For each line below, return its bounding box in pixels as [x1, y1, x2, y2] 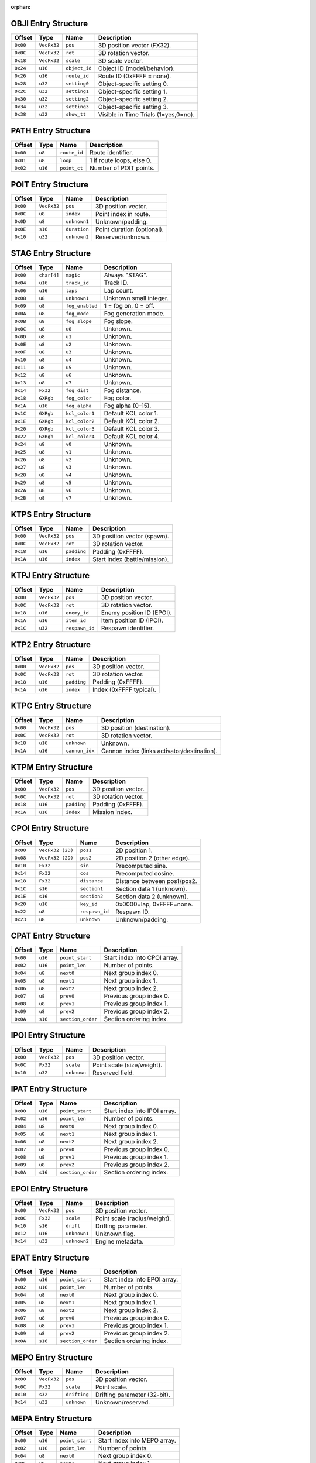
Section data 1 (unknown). [115, 884, 187, 892]
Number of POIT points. [90, 164, 155, 172]
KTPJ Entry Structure [11, 571, 90, 581]
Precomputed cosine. [115, 869, 175, 877]
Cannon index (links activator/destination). [101, 747, 218, 755]
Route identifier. [90, 149, 133, 157]
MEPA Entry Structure [11, 1414, 92, 1424]
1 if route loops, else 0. [90, 156, 152, 164]
